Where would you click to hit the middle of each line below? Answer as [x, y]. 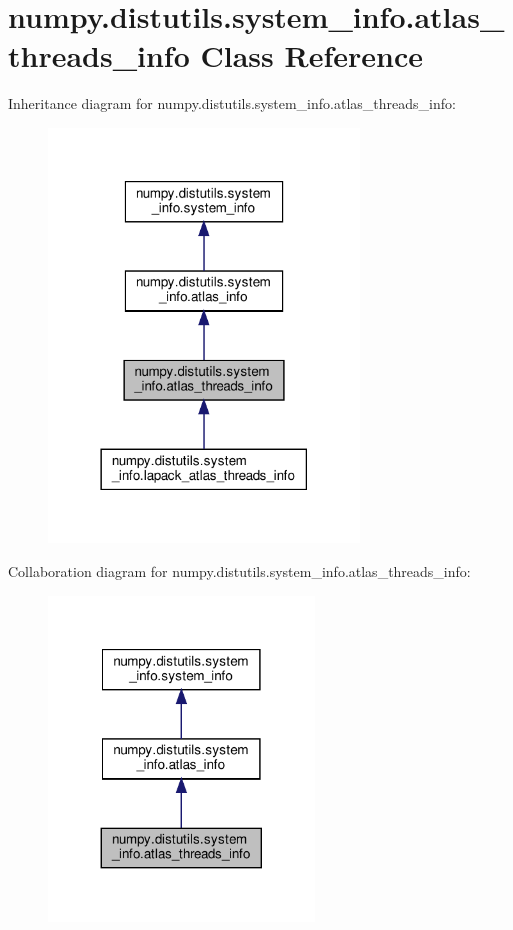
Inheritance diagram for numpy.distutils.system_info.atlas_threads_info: [232, 103]
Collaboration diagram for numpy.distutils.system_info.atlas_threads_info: [239, 571]
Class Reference [311, 55]
